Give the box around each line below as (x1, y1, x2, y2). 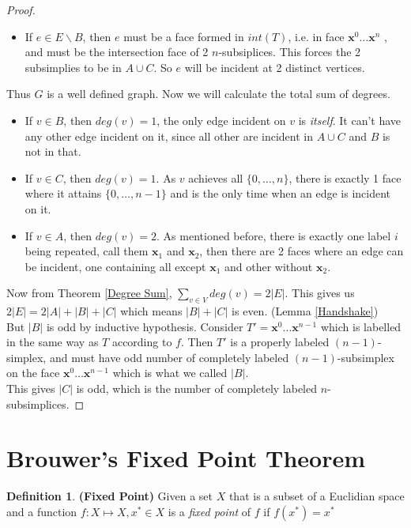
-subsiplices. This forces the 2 (218, 43, 361, 60)
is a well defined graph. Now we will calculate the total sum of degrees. (47, 85, 390, 102)
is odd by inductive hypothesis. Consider (46, 318, 243, 334)
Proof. (6, 2, 36, 17)
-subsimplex (337, 349, 394, 365)
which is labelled (320, 318, 402, 334)
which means (120, 303, 183, 319)
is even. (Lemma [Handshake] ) (232, 303, 379, 319)
